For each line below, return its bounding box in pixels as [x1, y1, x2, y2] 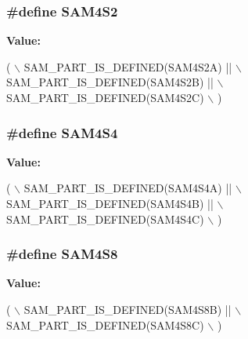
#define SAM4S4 [6, 122, 118, 142]
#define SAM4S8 [6, 244, 118, 264]
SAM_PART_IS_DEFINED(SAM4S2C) [6, 89, 204, 105]
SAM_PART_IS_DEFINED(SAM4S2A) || [23, 58, 232, 75]
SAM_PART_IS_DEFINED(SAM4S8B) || [23, 301, 232, 317]
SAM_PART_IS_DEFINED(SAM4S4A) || [23, 180, 232, 196]
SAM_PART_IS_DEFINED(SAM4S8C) [6, 316, 204, 333]
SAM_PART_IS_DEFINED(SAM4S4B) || [6, 195, 214, 211]
